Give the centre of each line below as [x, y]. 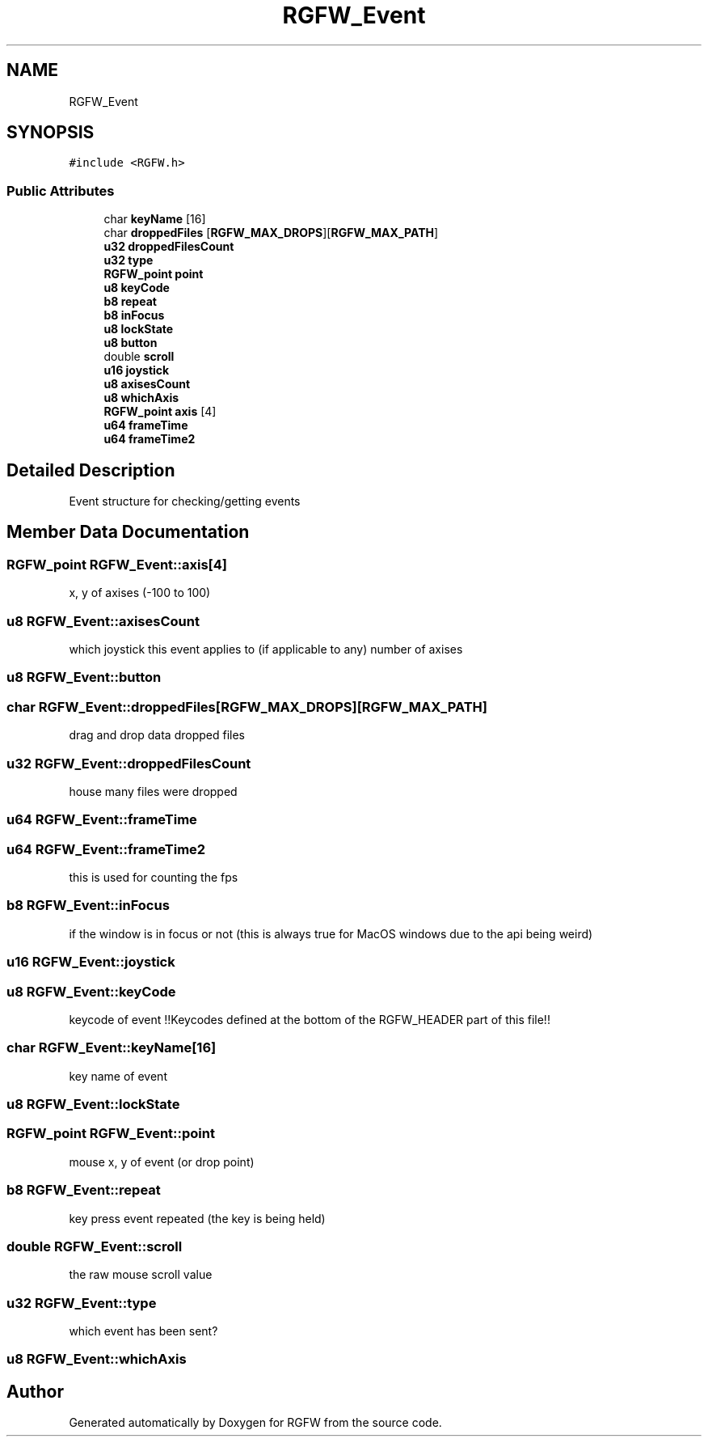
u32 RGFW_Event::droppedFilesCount [129, 763]
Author [35, 1391]
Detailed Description [91, 470]
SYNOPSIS [51, 133]
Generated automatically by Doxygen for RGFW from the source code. [255, 1423]
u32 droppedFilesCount [169, 247]
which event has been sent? [143, 1331]
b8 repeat [130, 302]
